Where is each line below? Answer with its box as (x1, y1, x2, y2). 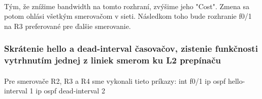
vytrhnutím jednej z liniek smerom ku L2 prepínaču (4, 54, 221, 67)
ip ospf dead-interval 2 (36, 85, 105, 96)
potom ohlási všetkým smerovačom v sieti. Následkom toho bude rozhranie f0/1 (4, 11, 252, 21)
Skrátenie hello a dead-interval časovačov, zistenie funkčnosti (4, 42, 258, 55)
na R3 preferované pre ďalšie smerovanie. (4, 20, 131, 31)
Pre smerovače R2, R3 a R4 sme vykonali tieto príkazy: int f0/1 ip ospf (4, 75, 226, 86)
